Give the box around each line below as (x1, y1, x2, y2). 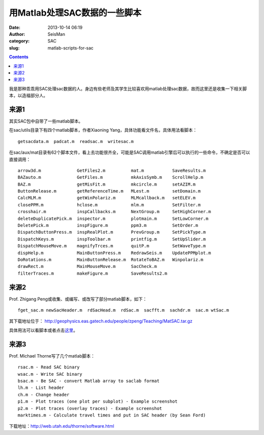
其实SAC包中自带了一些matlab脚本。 (9, 118, 83, 124)
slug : (9, 45, 20, 51)
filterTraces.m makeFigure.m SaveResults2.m (18, 270, 167, 276)
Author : (9, 31, 25, 37)
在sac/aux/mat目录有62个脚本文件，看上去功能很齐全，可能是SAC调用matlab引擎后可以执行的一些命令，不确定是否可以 (9, 149, 250, 155)
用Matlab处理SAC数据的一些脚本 (9, 7, 142, 18)
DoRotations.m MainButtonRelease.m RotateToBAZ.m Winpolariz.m (18, 257, 203, 262)
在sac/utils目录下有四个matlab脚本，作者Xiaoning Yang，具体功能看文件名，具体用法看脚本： (9, 127, 198, 133)
